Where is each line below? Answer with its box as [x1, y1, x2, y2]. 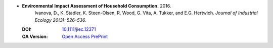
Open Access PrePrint [62, 33, 108, 39]
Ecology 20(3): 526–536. [34, 17, 86, 23]
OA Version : [22, 33, 48, 39]
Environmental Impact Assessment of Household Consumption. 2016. [22, 3, 171, 9]
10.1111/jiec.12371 [62, 26, 96, 32]
